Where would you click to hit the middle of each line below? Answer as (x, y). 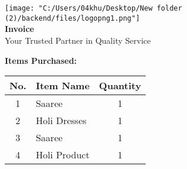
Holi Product (63, 155)
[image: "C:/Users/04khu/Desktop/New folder (93, 8)
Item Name (63, 86)
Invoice (19, 29)
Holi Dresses (61, 121)
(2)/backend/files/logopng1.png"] (73, 18)
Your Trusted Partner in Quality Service (78, 40)
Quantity (120, 86)
